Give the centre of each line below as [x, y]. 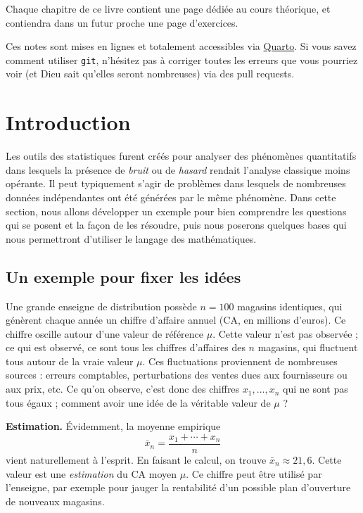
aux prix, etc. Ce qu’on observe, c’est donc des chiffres [123, 389]
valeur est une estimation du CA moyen [91, 473]
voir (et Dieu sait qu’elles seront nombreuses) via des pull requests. [150, 74]
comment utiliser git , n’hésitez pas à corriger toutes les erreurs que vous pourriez [182, 59]
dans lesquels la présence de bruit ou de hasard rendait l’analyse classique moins [178, 169]
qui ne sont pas [316, 389]
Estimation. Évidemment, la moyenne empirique [113, 426]
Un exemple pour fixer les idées [123, 276]
